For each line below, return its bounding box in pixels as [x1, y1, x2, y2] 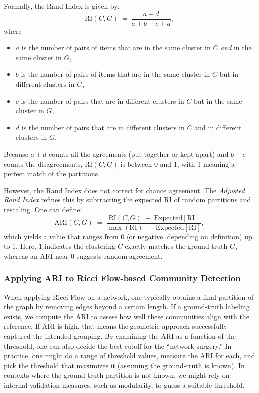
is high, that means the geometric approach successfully [57, 321, 227, 331]
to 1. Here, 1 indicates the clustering [4, 241, 116, 251]
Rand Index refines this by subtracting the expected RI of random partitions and [4, 195, 251, 205]
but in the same [194, 95, 242, 106]
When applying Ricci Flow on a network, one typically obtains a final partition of [4, 291, 254, 302]
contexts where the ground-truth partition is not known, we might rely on [4, 370, 230, 380]
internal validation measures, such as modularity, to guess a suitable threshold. [4, 379, 245, 390]
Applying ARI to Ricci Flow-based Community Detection [4, 272, 241, 284]
